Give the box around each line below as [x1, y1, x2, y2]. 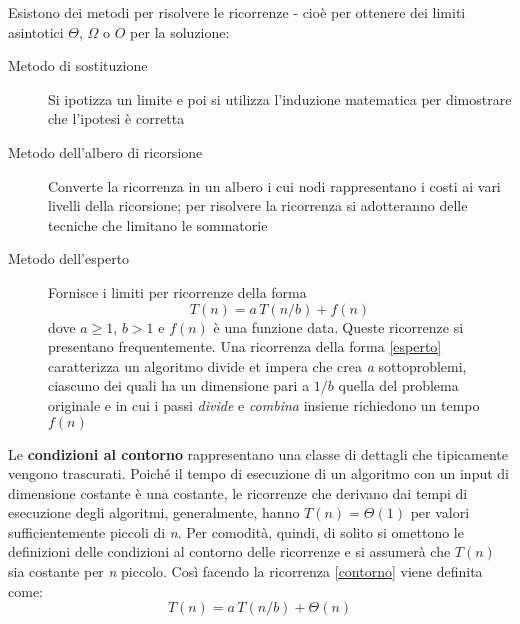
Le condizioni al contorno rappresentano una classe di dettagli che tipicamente [8, 443, 508, 464]
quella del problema [338, 375, 459, 396]
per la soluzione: [130, 21, 230, 42]
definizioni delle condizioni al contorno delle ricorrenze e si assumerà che [8, 541, 451, 562]
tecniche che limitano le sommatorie [48, 214, 268, 235]
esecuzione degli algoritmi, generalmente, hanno [8, 502, 300, 523]
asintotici [8, 21, 64, 42]
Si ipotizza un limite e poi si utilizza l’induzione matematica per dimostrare [48, 88, 512, 109]
